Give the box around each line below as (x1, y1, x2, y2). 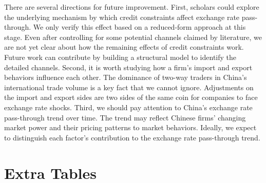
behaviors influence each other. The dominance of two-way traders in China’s (4, 72, 247, 83)
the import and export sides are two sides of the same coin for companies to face (4, 92, 258, 103)
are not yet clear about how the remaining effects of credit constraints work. (4, 42, 244, 52)
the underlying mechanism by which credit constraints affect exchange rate (4, 11, 240, 22)
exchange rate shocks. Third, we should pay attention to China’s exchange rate (4, 101, 253, 112)
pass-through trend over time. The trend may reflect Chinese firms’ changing (4, 112, 246, 123)
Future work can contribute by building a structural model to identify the (4, 51, 237, 62)
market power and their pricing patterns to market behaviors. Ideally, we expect (4, 122, 257, 133)
